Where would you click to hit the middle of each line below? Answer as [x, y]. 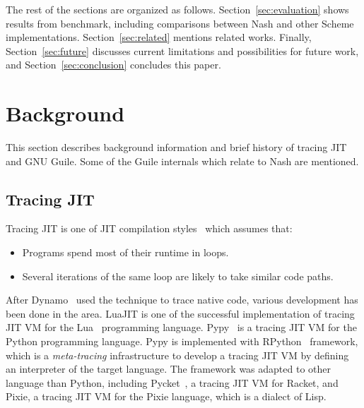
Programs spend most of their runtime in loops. [125, 252]
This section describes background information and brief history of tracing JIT [176, 147]
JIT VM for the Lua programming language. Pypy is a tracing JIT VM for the [181, 327]
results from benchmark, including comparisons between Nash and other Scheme [180, 23]
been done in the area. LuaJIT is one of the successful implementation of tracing [180, 313]
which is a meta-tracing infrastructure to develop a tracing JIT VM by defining [177, 355]
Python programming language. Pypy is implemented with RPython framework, [182, 341]
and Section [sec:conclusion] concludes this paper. [113, 65]
